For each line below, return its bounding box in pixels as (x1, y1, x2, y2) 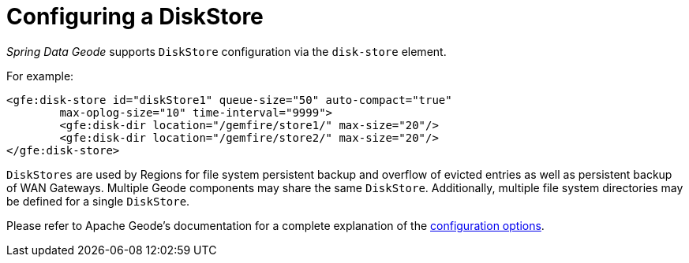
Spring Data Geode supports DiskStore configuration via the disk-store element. (6, 44, 447, 58)
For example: (6, 69, 74, 83)
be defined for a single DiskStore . (6, 194, 190, 208)
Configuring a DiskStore (6, 3, 264, 30)
